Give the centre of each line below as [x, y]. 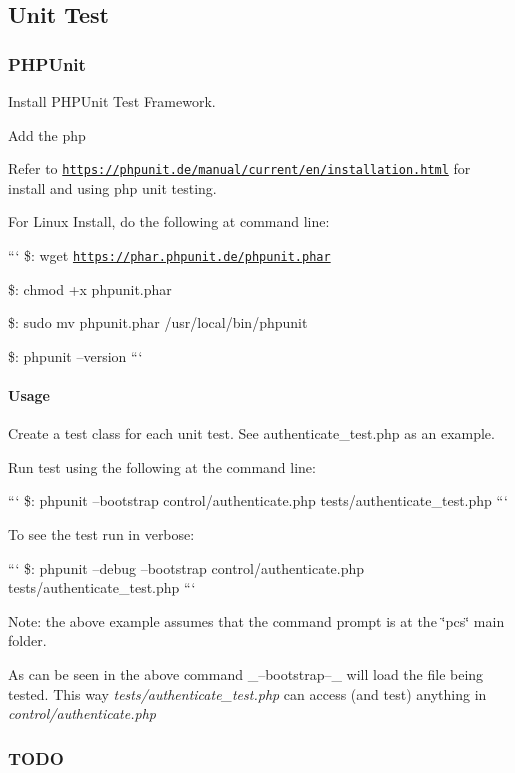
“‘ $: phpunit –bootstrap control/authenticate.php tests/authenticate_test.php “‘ [258, 500]
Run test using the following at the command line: [162, 466]
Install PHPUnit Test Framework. [112, 101]
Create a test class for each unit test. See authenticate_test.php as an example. [251, 433]
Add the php [47, 134]
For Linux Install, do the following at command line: [169, 221]
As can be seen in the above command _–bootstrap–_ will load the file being [246, 674]
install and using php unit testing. [112, 187]
